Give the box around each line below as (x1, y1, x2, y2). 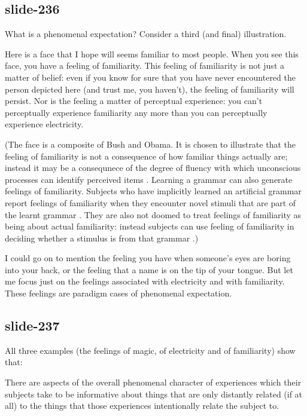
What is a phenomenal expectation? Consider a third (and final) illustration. (5, 27, 287, 40)
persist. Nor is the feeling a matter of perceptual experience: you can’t (5, 94, 263, 107)
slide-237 (5, 316, 60, 335)
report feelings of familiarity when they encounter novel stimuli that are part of (5, 196, 296, 209)
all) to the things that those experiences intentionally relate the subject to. (5, 399, 279, 412)
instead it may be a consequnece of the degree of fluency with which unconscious (5, 161, 301, 174)
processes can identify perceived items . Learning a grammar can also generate (5, 173, 293, 185)
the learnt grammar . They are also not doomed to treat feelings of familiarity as (5, 208, 302, 221)
